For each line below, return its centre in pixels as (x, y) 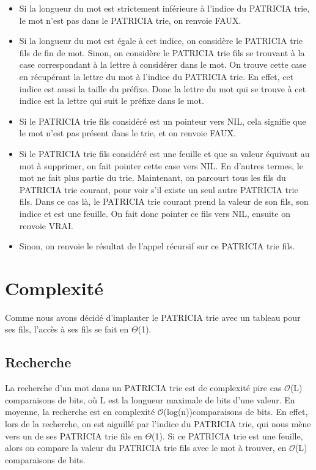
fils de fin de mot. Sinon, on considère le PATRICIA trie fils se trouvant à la (162, 52)
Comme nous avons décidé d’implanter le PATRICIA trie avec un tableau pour (153, 317)
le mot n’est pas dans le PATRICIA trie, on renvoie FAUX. (130, 20)
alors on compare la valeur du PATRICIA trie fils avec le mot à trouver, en (146, 448)
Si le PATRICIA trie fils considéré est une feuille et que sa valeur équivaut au (164, 153)
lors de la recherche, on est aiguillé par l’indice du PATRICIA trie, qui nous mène (158, 423)
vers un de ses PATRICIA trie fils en (74, 435)
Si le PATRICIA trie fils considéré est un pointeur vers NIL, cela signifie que (163, 121)
